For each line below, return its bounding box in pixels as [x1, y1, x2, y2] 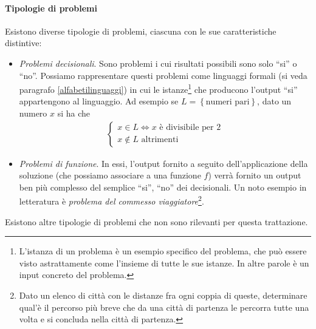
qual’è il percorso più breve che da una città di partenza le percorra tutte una [19, 300, 309, 313]
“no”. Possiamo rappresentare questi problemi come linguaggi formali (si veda [19, 69, 307, 81]
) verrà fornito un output [208, 169, 301, 181]
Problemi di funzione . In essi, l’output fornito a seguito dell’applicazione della [19, 157, 308, 169]
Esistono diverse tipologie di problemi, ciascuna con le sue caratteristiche [5, 24, 276, 37]
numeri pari [205, 98, 250, 107]
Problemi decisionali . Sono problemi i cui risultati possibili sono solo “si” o [19, 56, 297, 69]
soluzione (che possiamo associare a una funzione [19, 169, 201, 181]
